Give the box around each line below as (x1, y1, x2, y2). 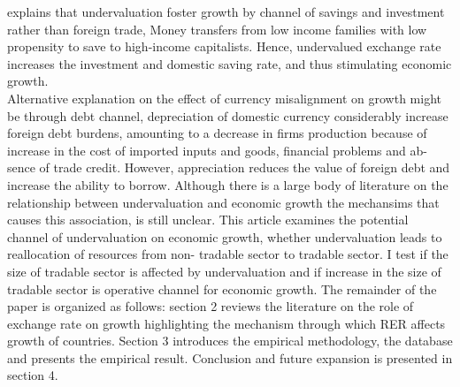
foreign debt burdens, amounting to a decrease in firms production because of (7, 124, 427, 142)
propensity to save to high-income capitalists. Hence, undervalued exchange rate (7, 37, 441, 56)
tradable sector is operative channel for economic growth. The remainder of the (7, 279, 437, 298)
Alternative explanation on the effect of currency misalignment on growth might (7, 88, 442, 107)
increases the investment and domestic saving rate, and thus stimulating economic (7, 54, 452, 72)
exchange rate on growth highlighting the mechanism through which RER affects (7, 314, 446, 332)
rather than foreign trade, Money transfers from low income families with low (7, 19, 427, 38)
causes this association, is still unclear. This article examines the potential (7, 210, 409, 229)
